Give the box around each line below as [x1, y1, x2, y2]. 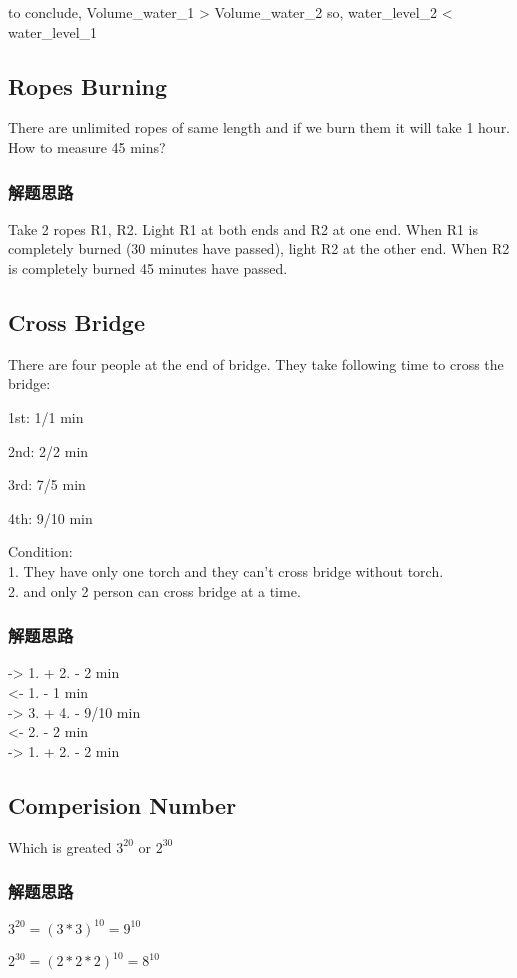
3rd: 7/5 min [8, 474, 86, 495]
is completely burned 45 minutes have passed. [8, 257, 288, 278]
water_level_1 [8, 21, 98, 42]
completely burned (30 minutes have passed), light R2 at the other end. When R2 [8, 238, 510, 259]
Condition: [8, 541, 73, 562]
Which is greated [8, 836, 112, 857]
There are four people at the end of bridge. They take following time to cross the [8, 353, 504, 374]
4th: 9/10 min [8, 507, 93, 528]
